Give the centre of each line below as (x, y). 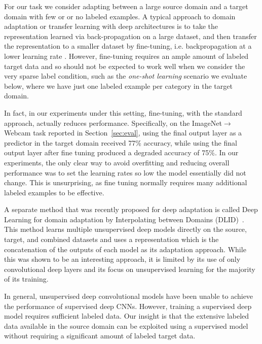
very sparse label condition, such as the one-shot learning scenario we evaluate (126, 76)
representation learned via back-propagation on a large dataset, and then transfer (130, 36)
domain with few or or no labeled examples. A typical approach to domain (120, 16)
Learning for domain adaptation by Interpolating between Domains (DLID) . (124, 219)
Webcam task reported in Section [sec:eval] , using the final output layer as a (123, 133)
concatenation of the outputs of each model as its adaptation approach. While (125, 249)
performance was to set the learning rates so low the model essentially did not (125, 172)
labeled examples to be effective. (54, 192)
